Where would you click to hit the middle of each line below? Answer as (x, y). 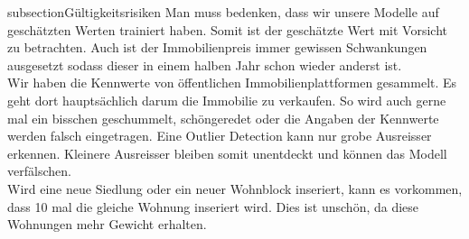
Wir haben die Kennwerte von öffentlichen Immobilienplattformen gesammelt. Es (232, 83)
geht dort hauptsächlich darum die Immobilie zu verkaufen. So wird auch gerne (227, 100)
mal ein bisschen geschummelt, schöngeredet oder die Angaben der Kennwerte (223, 118)
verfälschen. (39, 171)
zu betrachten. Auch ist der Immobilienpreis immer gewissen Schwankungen (217, 47)
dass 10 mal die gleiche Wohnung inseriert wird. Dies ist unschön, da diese (213, 206)
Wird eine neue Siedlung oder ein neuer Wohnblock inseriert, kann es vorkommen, (235, 188)
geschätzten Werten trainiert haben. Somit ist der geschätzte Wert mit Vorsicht (228, 29)
